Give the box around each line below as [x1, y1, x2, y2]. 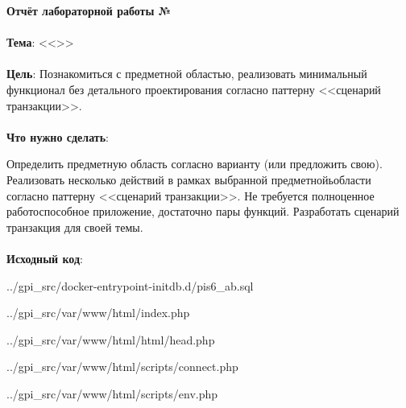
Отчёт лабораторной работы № [6, 2, 172, 19]
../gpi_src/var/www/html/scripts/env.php [6, 385, 218, 402]
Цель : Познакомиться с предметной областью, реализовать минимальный [6, 65, 367, 82]
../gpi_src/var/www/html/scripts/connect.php [6, 358, 238, 375]
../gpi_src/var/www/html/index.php [6, 304, 190, 321]
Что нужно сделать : [6, 128, 109, 145]
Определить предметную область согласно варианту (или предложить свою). [6, 155, 383, 172]
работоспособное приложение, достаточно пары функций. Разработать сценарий [6, 203, 400, 220]
